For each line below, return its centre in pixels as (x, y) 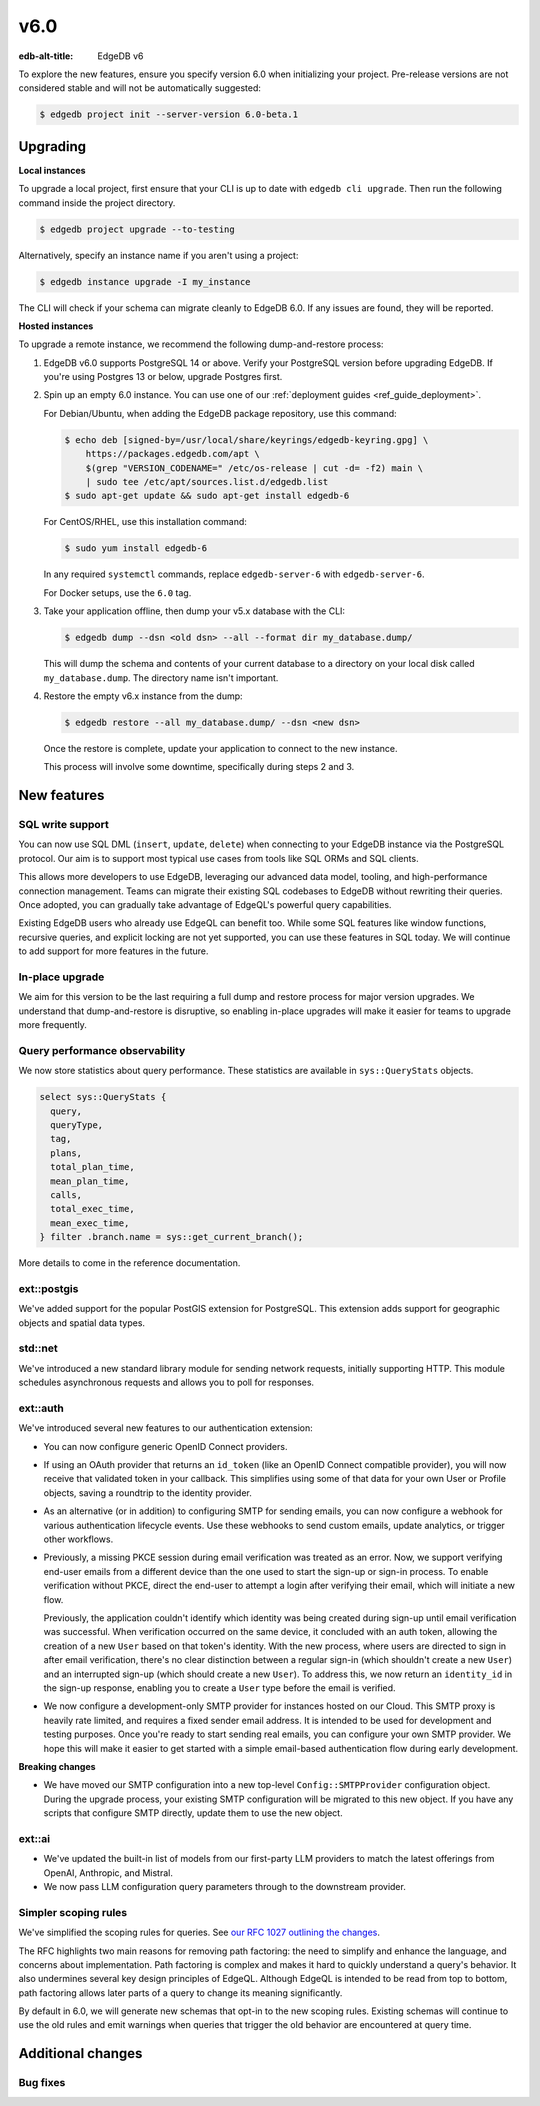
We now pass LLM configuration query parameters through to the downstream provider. (225, 1886)
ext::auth (41, 1408)
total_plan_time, (92, 1167)
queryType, (77, 1124)
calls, (66, 1194)
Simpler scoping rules (73, 1912)
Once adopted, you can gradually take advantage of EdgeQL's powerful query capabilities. (205, 904)
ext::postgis (48, 1288)
